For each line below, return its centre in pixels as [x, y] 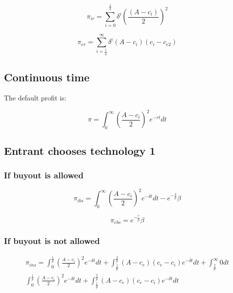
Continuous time [47, 77]
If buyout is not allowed [52, 241]
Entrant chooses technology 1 [80, 151]
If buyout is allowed [44, 175]
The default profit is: [35, 97]
